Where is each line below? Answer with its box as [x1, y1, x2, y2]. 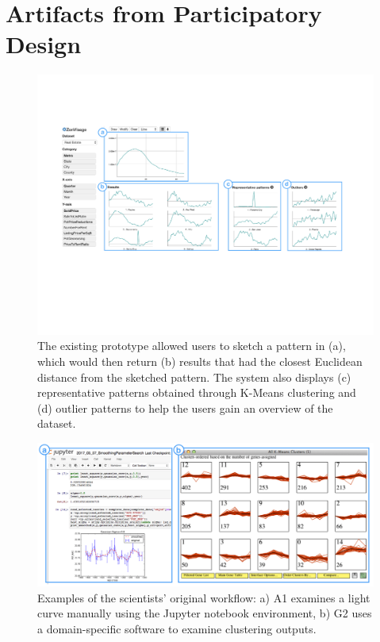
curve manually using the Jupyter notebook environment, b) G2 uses [37, 605, 372, 621]
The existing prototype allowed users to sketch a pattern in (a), [37, 337, 346, 354]
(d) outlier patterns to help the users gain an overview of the [37, 399, 333, 416]
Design [6, 28, 82, 60]
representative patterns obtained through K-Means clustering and [37, 384, 356, 401]
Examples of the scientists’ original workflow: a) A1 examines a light [37, 589, 370, 605]
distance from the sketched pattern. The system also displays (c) [37, 368, 351, 385]
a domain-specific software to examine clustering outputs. [37, 620, 317, 636]
